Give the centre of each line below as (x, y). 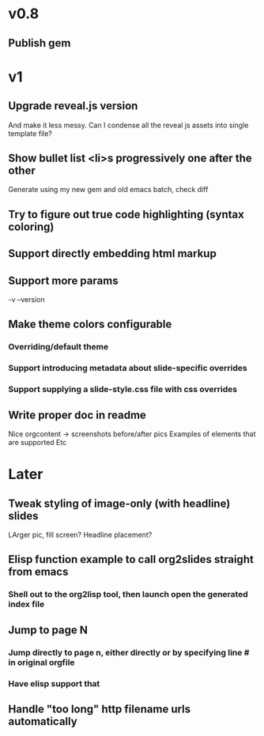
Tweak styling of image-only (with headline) (119, 503)
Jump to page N (48, 630)
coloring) (31, 226)
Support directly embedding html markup (113, 254)
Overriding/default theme (58, 347)
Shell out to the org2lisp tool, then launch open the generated (128, 594)
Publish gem (40, 43)
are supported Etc (38, 442)
